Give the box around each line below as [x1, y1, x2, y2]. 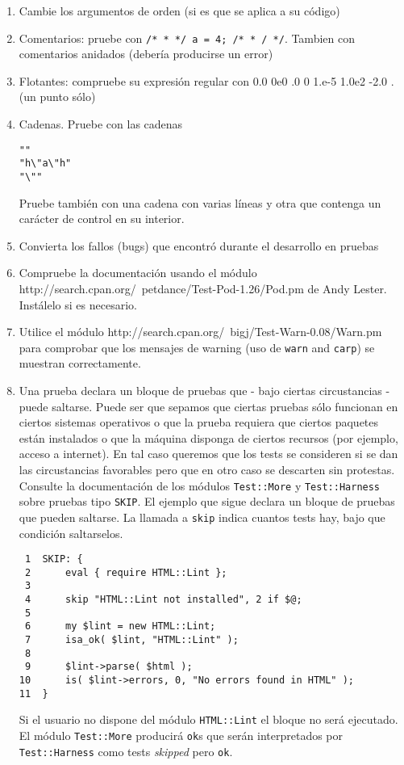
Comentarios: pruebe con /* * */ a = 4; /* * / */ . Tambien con [19, 29, 355, 46]
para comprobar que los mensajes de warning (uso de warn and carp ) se [19, 338, 375, 355]
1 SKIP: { [24, 553, 83, 565]
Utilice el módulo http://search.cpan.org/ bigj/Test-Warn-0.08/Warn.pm [19, 323, 382, 340]
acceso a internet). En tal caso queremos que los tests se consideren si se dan [19, 445, 398, 462]
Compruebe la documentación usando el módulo [19, 264, 257, 281]
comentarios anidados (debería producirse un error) [19, 45, 273, 62]
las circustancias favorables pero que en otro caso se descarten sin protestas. [19, 460, 395, 477]
